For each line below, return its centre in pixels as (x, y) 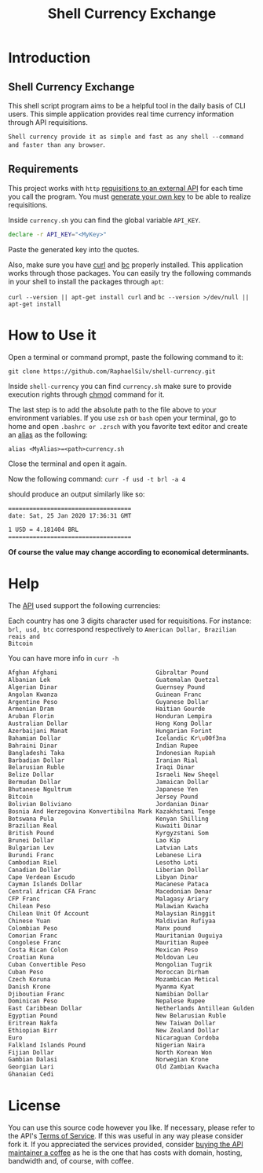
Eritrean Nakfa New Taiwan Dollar (112, 1023)
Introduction (49, 58)
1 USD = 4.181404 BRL (44, 530)
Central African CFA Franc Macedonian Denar (110, 892)
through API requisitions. (48, 122)
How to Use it (52, 335)
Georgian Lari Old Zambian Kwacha (114, 1067)
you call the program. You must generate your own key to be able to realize (130, 196)
